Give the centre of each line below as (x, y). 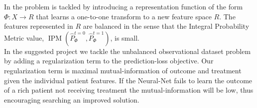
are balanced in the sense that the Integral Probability (166, 26)
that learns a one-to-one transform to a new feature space (124, 16)
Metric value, (24, 37)
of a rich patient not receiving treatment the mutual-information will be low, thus (129, 90)
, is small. (125, 37)
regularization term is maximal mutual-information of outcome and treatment (123, 70)
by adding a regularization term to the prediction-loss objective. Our (109, 61)
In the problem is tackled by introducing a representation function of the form (124, 6)
